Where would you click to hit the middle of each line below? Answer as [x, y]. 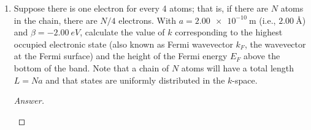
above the [262, 56]
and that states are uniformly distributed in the [135, 80]
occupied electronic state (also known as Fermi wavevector [123, 44]
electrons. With [148, 20]
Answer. [29, 100]
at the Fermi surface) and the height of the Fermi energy [121, 56]
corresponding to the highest [229, 32]
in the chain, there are [56, 20]
